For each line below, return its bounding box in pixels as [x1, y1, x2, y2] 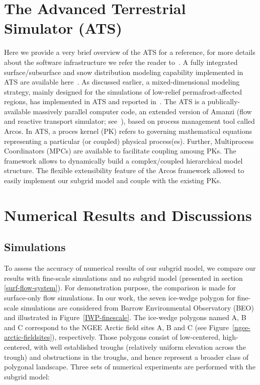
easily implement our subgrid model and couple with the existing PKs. [4, 175, 222, 186]
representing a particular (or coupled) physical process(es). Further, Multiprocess [4, 135, 254, 146]
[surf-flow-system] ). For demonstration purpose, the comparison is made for [4, 282, 236, 293]
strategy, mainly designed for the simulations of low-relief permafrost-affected [4, 86, 242, 97]
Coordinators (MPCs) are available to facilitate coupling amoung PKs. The [4, 145, 236, 156]
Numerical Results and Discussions [4, 204, 252, 225]
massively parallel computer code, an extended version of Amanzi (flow [33, 106, 252, 116]
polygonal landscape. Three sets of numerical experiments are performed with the [4, 361, 255, 372]
